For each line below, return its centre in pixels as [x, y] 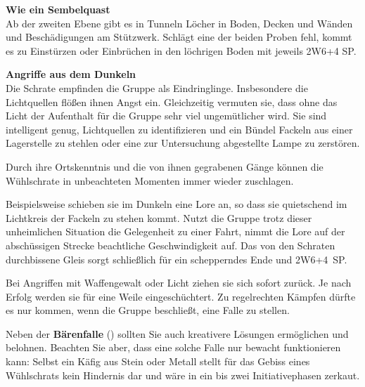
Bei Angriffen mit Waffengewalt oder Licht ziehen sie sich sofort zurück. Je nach [179, 283]
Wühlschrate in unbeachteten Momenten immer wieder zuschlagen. [150, 180]
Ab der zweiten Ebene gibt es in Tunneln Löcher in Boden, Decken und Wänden [179, 23]
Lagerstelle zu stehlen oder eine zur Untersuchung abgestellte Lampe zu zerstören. [183, 143]
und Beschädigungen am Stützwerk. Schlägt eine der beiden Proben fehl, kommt [179, 37]
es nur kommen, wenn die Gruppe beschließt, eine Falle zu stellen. [148, 310]
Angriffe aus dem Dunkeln [71, 74]
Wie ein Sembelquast [58, 9]
